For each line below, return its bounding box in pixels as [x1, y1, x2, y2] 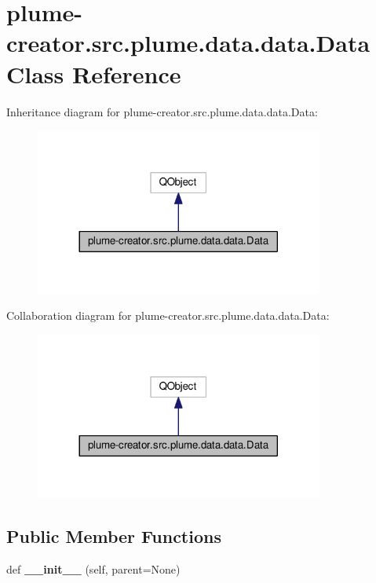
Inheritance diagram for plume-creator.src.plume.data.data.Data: [6, 103, 318, 119]
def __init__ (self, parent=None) [6, 560, 181, 577]
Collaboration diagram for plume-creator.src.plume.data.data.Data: [6, 307, 330, 324]
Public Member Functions [6, 523, 221, 548]
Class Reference [6, 57, 181, 90]
